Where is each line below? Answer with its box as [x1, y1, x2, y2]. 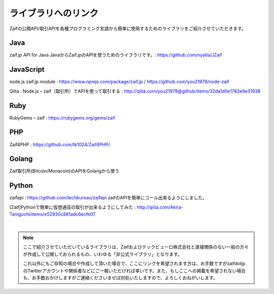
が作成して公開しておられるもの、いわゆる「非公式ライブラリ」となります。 [23, 251, 182, 257]
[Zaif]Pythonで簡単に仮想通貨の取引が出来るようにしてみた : [9, 204, 136, 210]
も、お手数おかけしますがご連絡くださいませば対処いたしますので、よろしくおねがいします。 [23, 275, 218, 281]
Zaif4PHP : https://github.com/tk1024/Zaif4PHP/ [9, 141, 110, 148]
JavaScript [9, 65, 45, 74]
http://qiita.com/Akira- [136, 204, 184, 210]
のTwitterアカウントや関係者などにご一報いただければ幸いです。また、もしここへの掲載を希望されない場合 [23, 268, 246, 274]
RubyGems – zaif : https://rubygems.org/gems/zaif [9, 114, 115, 121]
